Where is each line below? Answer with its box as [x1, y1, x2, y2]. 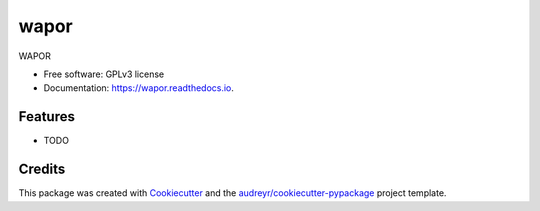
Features [18, 108, 75, 125]
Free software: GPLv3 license [43, 68, 165, 80]
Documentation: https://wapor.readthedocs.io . [43, 82, 235, 94]
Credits [18, 161, 66, 178]
